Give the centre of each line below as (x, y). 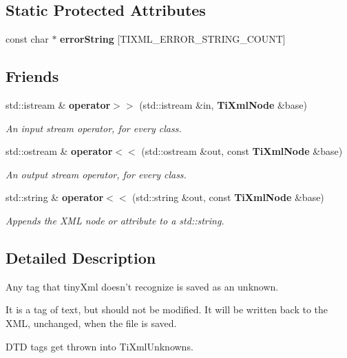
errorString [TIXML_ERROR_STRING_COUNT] (173, 39)
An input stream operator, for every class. (94, 128)
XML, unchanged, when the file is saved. (91, 323)
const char (27, 39)
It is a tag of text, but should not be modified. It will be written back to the (167, 309)
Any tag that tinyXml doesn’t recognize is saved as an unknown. (142, 286)
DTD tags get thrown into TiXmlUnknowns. (99, 346)
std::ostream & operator (59, 151)
